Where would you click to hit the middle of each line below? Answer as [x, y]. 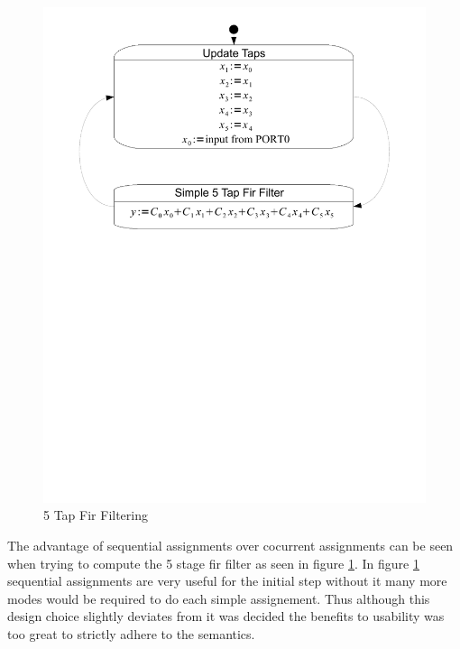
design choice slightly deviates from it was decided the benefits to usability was [226, 616]
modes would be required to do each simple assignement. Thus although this [219, 598]
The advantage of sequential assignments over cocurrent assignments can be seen [230, 546]
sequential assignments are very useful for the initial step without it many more [227, 581]
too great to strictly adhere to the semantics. [131, 634]
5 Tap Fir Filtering [96, 515]
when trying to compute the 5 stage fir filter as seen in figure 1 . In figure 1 [213, 563]
